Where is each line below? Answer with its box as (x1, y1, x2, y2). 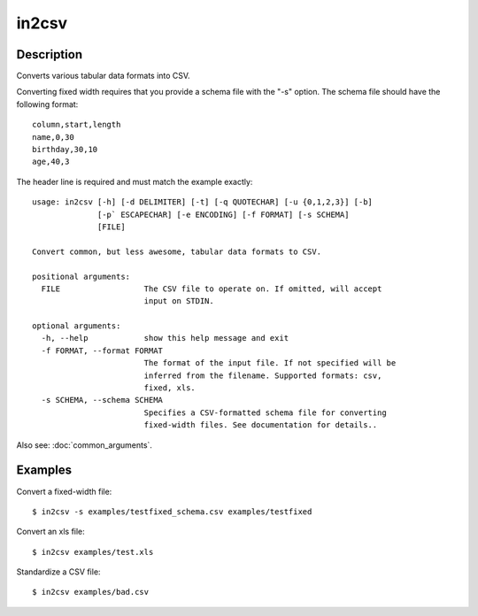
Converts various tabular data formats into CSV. (16, 71, 190, 81)
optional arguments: (32, 321, 121, 331)
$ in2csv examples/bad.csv (32, 587, 150, 597)
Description (16, 47, 83, 62)
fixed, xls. (143, 383, 197, 393)
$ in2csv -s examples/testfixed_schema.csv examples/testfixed (32, 506, 312, 517)
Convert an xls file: (16, 527, 86, 537)
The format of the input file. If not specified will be (143, 358, 397, 368)
